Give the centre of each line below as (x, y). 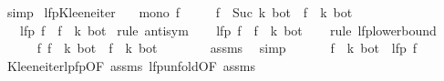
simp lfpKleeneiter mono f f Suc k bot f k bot (180, 12)
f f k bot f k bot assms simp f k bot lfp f (227, 48)
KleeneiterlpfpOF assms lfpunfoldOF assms (131, 65)
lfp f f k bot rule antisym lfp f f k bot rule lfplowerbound (228, 30)
